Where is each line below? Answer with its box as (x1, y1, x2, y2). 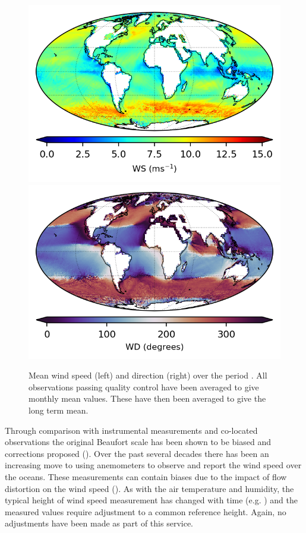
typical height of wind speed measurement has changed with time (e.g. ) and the (5, 494, 298, 506)
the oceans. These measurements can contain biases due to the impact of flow (5, 470, 287, 482)
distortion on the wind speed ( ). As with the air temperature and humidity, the (5, 482, 294, 494)
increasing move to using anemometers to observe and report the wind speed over (5, 459, 302, 471)
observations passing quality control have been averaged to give (29, 380, 259, 393)
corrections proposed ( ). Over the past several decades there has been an (5, 447, 269, 459)
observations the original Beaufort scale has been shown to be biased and (5, 436, 271, 448)
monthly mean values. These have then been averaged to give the (29, 392, 266, 405)
